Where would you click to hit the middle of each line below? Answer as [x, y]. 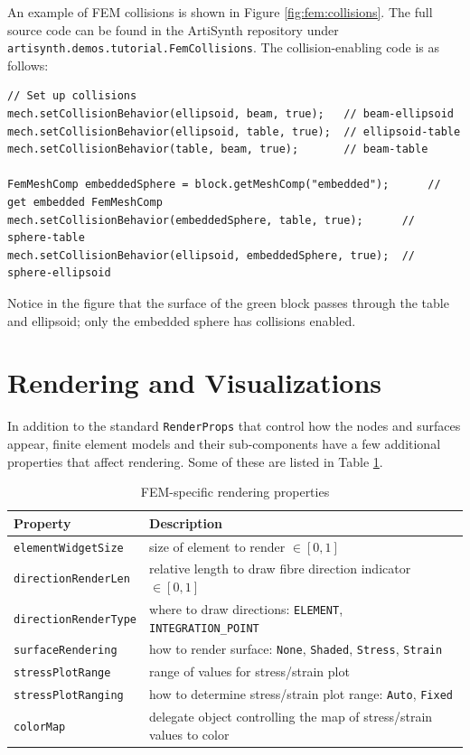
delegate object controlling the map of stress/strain [291, 717]
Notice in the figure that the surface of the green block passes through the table [228, 302]
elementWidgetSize [69, 548]
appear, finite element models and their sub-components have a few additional [224, 443]
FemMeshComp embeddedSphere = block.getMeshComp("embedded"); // [224, 185]
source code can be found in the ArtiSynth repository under [173, 29]
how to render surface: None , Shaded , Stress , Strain [296, 649]
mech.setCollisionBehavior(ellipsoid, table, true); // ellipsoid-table [234, 131]
